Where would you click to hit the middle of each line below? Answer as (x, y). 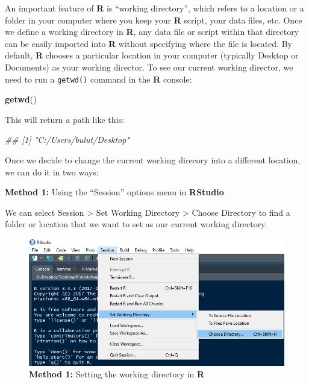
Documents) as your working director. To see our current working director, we (149, 67)
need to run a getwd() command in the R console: (98, 79)
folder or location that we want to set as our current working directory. (136, 224)
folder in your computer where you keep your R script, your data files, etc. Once (154, 20)
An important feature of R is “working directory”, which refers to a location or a (154, 8)
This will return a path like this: (64, 119)
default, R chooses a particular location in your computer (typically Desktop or (152, 55)
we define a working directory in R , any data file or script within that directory (152, 32)
